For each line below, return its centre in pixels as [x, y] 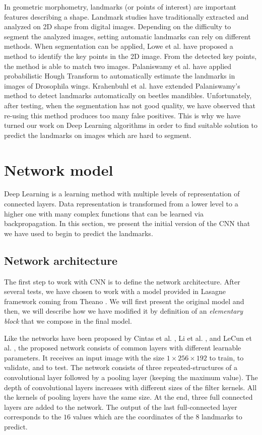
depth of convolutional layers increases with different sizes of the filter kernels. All [130, 387]
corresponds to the [33, 417]
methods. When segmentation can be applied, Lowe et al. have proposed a [119, 46]
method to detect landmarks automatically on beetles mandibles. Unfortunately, [128, 95]
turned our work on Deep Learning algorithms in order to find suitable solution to [131, 125]
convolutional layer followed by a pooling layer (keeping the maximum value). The [131, 377]
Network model [59, 169]
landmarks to [222, 417]
